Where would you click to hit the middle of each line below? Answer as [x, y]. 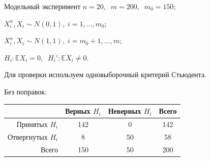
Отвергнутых [28, 136]
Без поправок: [26, 91]
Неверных [125, 111]
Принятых [32, 124]
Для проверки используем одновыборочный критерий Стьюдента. [105, 74]
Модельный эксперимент [42, 6]
